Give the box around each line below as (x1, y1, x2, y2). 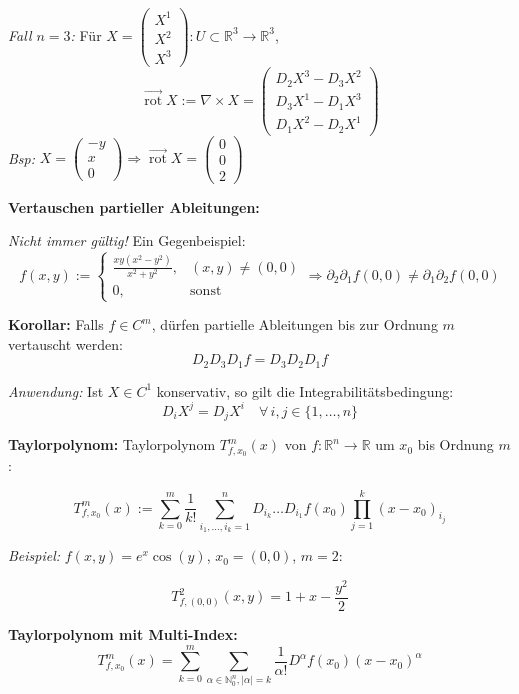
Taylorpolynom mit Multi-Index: (8, 623, 238, 644)
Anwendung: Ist (8, 380, 104, 401)
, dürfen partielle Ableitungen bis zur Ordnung (151, 314, 438, 335)
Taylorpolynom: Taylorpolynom (8, 434, 216, 455)
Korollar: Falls (8, 314, 104, 335)
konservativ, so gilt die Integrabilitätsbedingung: (156, 380, 454, 401)
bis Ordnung (417, 434, 494, 455)
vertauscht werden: (8, 333, 123, 354)
